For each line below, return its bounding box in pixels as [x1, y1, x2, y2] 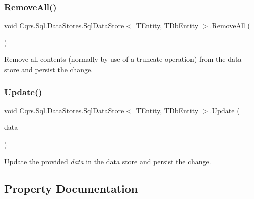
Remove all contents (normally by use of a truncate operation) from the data [4, 54, 242, 64]
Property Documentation [4, 180, 138, 196]
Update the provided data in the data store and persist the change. [4, 156, 211, 166]
